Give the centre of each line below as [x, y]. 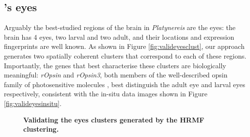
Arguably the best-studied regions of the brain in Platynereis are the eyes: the [120, 27]
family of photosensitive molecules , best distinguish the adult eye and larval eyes [125, 84]
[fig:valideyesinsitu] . [33, 103]
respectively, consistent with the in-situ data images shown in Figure [106, 94]
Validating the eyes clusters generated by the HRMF [114, 119]
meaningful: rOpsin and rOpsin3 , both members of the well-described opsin [116, 75]
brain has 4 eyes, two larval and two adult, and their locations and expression [119, 37]
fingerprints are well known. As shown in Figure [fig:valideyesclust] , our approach [124, 46]
